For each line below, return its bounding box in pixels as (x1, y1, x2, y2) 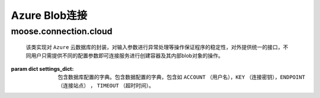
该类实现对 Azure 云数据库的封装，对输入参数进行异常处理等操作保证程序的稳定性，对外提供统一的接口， (25, 44, 284, 51)
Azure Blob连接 (11, 9, 88, 22)
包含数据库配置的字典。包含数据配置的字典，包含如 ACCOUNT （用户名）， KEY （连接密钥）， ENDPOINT (57, 74, 305, 81)
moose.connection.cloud (11, 26, 113, 37)
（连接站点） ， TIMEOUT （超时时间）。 (57, 81, 154, 89)
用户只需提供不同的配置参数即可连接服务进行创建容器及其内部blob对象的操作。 (30, 52, 223, 59)
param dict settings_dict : (11, 65, 74, 72)
